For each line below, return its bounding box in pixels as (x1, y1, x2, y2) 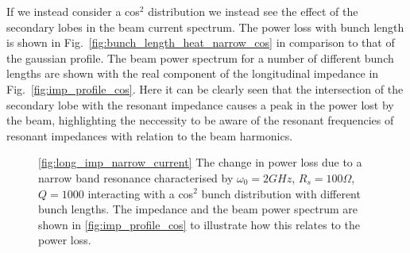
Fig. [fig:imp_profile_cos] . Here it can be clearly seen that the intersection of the (6, 80, 404, 97)
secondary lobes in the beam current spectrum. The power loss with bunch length (6, 18, 404, 35)
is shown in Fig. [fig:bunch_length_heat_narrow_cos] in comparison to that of (6, 34, 395, 51)
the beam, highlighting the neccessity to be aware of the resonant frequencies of (6, 112, 394, 128)
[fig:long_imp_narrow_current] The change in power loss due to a (38, 154, 362, 171)
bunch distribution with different (201, 185, 361, 201)
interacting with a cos (87, 185, 194, 201)
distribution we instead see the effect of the (148, 3, 358, 19)
